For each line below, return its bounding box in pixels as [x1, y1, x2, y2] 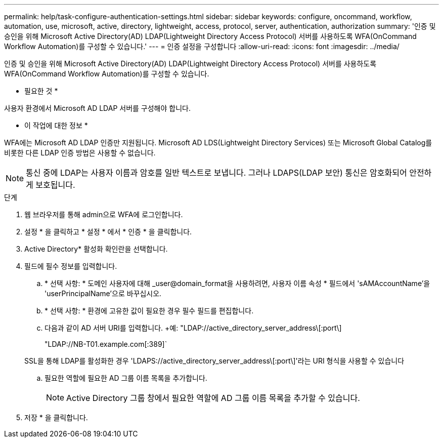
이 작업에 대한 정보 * [24, 121, 88, 130]
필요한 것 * [24, 87, 58, 95]
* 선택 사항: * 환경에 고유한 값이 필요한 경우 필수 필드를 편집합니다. [45, 306, 254, 315]
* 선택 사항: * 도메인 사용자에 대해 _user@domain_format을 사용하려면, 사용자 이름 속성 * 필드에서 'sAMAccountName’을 [45, 279, 430, 288]
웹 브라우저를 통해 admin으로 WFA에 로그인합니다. [24, 210, 183, 219]
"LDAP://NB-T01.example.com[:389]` [45, 340, 167, 348]
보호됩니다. [35, 180, 75, 190]
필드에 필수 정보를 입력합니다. [24, 262, 117, 270]
